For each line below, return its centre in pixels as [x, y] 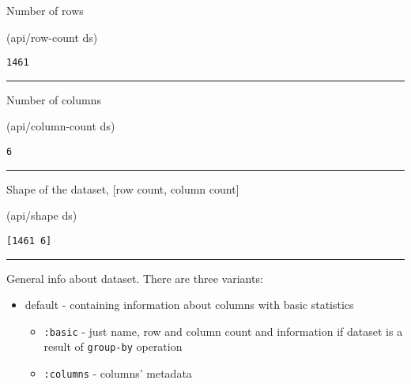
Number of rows [45, 10]
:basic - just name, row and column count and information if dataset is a [223, 331]
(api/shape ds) [42, 215]
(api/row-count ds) [52, 37]
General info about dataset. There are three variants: [135, 278]
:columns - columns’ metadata [118, 373]
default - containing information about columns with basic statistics [189, 305]
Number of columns [54, 99]
